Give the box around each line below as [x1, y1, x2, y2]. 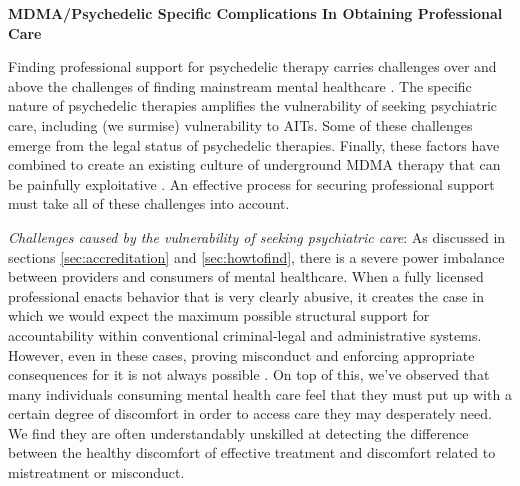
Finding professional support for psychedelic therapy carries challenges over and [8, 56, 497, 77]
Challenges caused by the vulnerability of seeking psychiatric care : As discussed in [8, 226, 506, 247]
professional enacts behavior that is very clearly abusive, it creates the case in [8, 285, 484, 306]
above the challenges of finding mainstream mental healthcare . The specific [8, 75, 472, 96]
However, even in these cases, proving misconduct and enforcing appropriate [8, 344, 475, 365]
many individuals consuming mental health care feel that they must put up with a [8, 383, 512, 404]
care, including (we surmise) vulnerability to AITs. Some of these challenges [8, 114, 473, 135]
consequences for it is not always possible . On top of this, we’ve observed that [8, 364, 490, 385]
